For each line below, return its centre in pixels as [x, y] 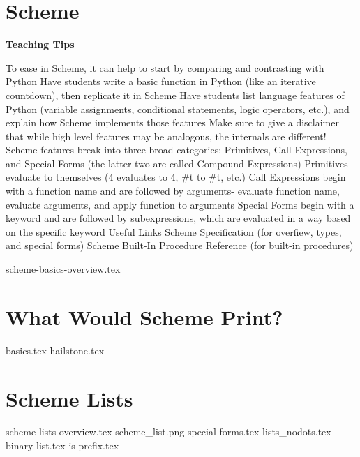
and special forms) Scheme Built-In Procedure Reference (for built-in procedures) [180, 245]
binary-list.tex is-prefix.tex [62, 445]
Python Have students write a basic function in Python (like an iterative [161, 81]
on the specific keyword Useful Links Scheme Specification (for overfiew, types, [174, 231]
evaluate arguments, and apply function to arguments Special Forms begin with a [180, 204]
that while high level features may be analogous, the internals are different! [166, 136]
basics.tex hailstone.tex [55, 350]
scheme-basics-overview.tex [63, 269]
